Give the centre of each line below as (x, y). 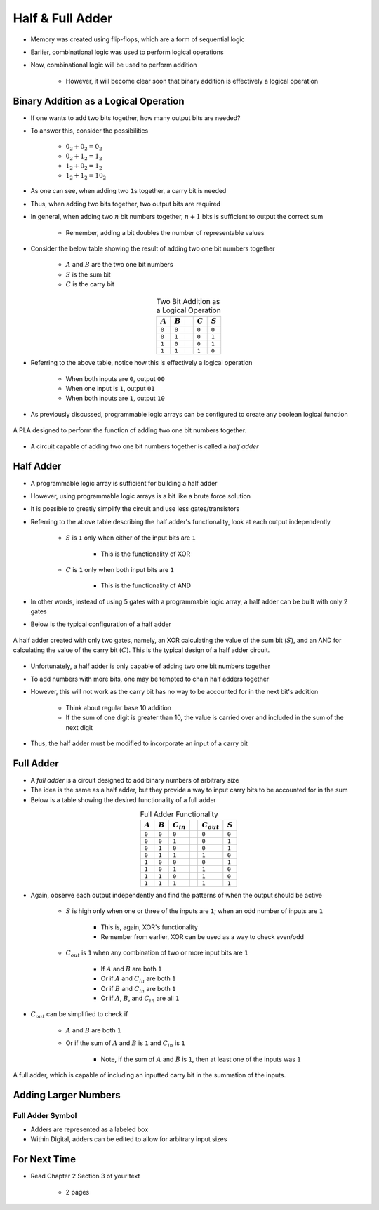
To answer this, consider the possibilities (89, 131)
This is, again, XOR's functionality (149, 927)
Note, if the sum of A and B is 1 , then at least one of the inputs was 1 (201, 1059)
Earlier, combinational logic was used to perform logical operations (127, 52)
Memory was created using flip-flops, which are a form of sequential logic (138, 39)
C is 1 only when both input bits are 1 (120, 569)
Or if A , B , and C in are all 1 (140, 999)
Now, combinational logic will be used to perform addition (114, 65)
